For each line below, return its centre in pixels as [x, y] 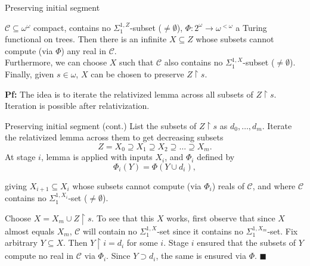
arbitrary [21, 242]
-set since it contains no [200, 231]
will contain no [110, 231]
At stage [20, 157]
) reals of [228, 185]
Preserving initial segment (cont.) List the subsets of [101, 125]
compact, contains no [72, 27]
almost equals [30, 231]
